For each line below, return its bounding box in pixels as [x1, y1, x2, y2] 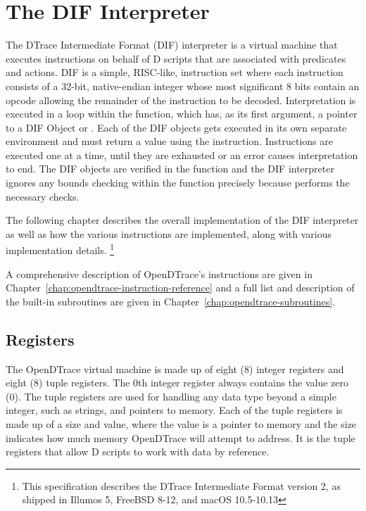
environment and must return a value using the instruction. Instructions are [6, 134, 333, 149]
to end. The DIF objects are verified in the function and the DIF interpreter [6, 161, 334, 176]
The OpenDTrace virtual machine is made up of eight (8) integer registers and [6, 361, 344, 376]
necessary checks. [6, 189, 80, 203]
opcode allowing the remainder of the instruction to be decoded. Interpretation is [6, 92, 356, 107]
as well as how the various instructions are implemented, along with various [6, 226, 332, 241]
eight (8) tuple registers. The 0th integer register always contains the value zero [6, 375, 349, 390]
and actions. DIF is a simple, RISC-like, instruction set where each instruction [6, 65, 343, 80]
